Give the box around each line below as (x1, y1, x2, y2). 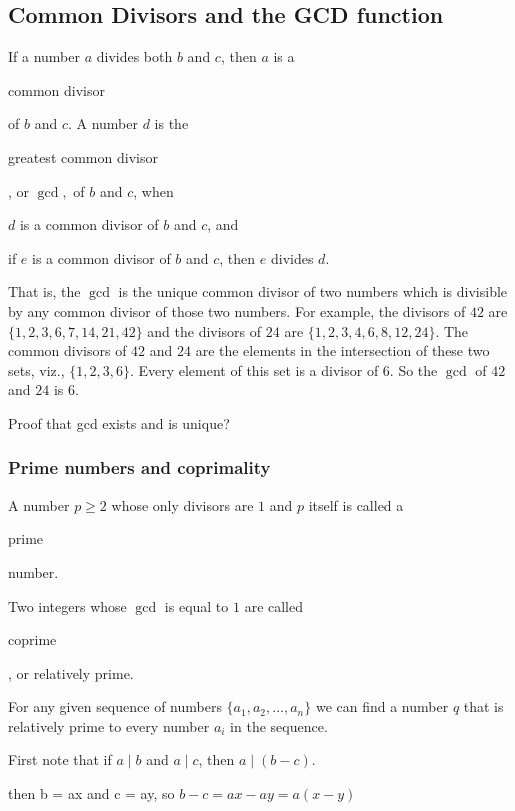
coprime (8, 629, 57, 650)
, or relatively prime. (8, 662, 134, 683)
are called (244, 595, 304, 616)
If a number (8, 46, 80, 67)
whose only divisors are (111, 494, 254, 515)
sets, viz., (8, 359, 65, 380)
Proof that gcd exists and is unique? (8, 412, 230, 433)
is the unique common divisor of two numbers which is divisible (118, 281, 508, 302)
